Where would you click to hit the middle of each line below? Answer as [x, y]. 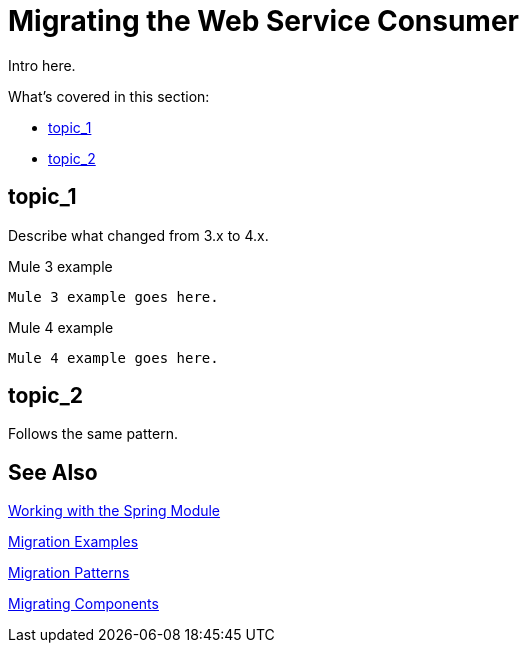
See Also [53, 472]
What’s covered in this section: [109, 96]
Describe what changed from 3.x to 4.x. [138, 235]
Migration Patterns [69, 573]
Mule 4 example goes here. [113, 357]
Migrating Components [83, 604]
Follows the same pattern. [93, 434]
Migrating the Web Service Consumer [263, 21]
